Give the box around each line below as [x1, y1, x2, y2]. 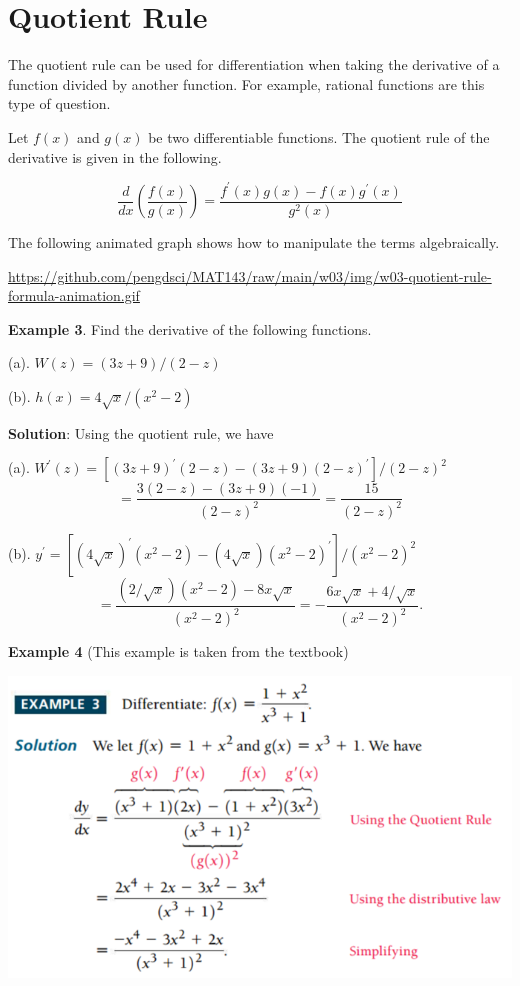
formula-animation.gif [8, 285, 140, 306]
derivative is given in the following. [8, 146, 222, 167]
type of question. [8, 93, 111, 114]
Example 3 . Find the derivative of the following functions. [8, 318, 372, 339]
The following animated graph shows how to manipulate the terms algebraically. [8, 232, 500, 253]
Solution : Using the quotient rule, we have [8, 422, 274, 443]
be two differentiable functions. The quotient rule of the [148, 126, 490, 147]
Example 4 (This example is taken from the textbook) [8, 641, 349, 662]
